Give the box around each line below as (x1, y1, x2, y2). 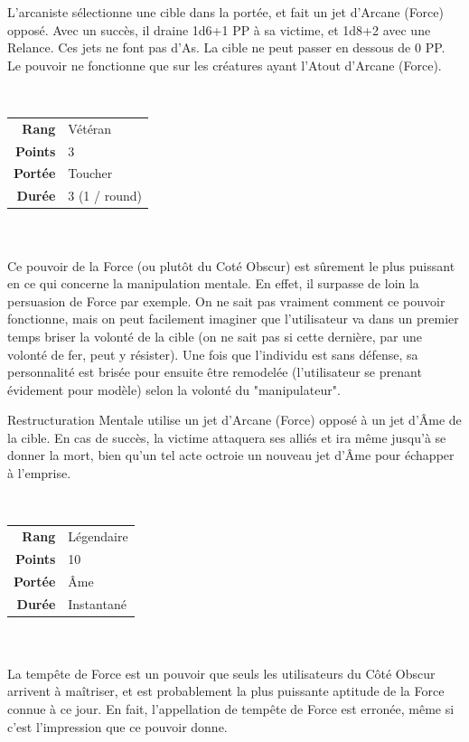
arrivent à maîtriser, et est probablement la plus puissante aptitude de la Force (7, 681, 445, 700)
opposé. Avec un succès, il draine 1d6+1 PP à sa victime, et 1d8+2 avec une (7, 20, 431, 39)
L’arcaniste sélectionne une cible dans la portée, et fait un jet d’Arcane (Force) (7, 3, 444, 21)
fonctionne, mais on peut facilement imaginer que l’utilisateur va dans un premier (7, 309, 459, 328)
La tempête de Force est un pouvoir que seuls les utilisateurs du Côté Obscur (7, 663, 436, 682)
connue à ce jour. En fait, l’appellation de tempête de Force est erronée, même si (7, 700, 455, 718)
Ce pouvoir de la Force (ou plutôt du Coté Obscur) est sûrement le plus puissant (7, 256, 455, 275)
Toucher (68, 164, 113, 183)
